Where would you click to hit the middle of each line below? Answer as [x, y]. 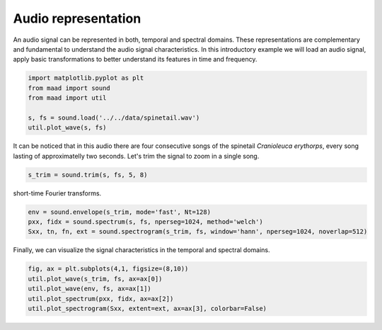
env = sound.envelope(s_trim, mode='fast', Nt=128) [120, 212]
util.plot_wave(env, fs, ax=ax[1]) [89, 289]
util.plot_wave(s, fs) [67, 128]
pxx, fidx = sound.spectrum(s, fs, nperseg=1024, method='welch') [145, 222]
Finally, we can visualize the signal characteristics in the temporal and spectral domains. [141, 250]
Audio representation [77, 18]
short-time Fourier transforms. [57, 193]
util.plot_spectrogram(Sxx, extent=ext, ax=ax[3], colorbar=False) [147, 308]
